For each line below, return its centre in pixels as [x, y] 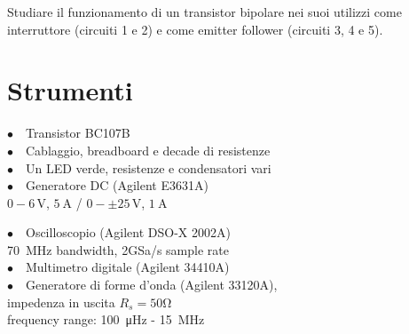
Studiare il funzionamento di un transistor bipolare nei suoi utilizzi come [204, 12]
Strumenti [70, 90]
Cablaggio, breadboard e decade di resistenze [148, 150]
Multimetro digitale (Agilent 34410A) [128, 267]
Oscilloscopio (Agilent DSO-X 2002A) [128, 232]
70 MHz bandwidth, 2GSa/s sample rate [118, 249]
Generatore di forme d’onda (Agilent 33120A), [152, 285]
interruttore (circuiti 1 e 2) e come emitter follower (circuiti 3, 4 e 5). [195, 29]
